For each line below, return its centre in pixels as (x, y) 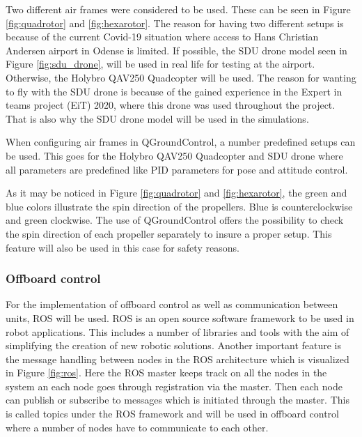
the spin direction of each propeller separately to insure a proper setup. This (169, 233)
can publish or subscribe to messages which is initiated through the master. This (178, 400)
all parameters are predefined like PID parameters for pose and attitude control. (177, 169)
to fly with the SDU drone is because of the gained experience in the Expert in (174, 91)
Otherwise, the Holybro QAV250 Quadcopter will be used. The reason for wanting (181, 77)
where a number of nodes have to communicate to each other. (137, 427)
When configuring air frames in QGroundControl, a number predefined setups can (181, 142)
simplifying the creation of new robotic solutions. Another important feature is (173, 345)
